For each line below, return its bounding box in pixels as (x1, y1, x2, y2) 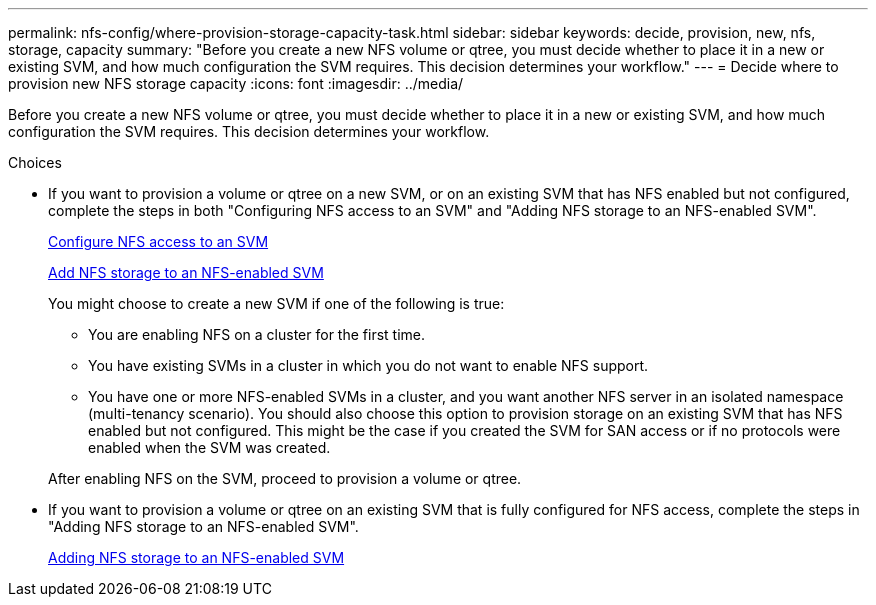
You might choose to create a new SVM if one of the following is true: (48, 295, 505, 312)
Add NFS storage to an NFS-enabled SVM (48, 264, 324, 281)
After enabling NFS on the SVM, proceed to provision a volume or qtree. (48, 470, 522, 487)
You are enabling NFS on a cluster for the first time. (88, 326, 425, 343)
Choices (8, 154, 62, 171)
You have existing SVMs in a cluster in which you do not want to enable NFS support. (88, 357, 649, 374)
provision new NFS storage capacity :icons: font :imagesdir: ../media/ (8, 75, 464, 92)
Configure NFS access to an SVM (48, 233, 269, 250)
